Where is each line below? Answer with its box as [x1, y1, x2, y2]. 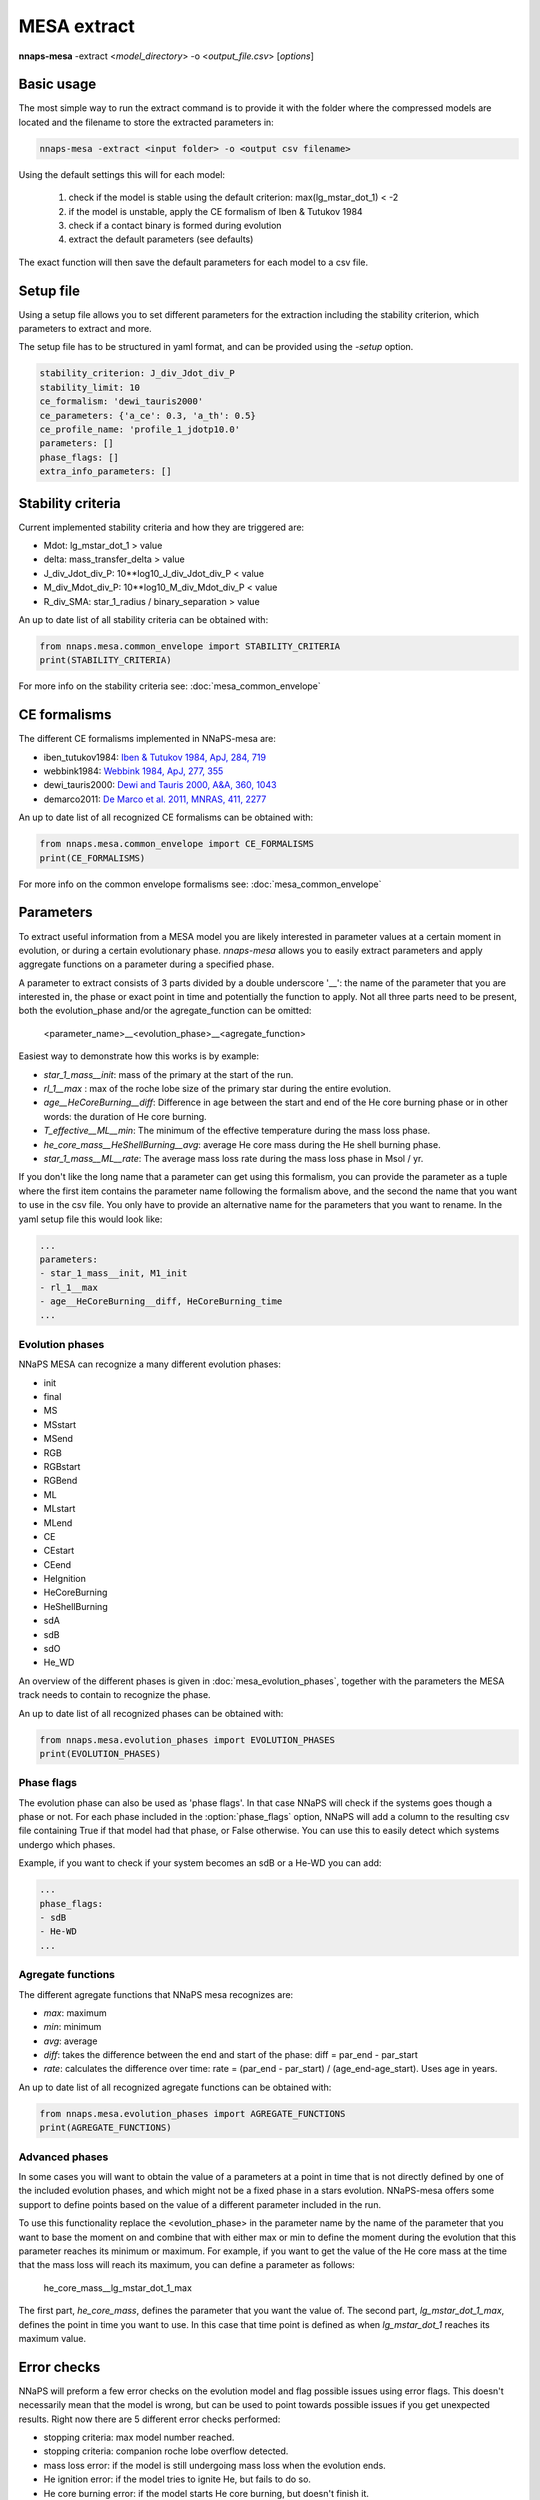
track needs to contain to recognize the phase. [18, 1689, 211, 1701]
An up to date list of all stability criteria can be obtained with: [18, 614, 269, 626]
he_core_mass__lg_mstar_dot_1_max [43, 2281, 192, 2294]
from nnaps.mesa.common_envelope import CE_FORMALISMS [39, 838, 314, 850]
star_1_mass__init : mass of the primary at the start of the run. [43, 1068, 294, 1080]
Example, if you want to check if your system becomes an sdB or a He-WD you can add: [18, 1857, 382, 1869]
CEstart [43, 1545, 75, 1557]
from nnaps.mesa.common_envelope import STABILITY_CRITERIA [39, 641, 341, 652]
